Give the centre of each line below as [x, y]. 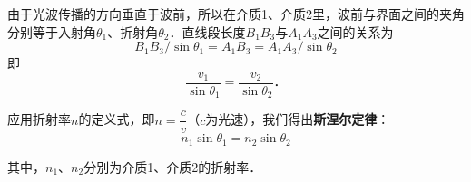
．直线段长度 [207, 31]
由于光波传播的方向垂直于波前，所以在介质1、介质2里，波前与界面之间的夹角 [236, 14]
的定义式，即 [117, 119]
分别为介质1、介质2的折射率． [173, 166]
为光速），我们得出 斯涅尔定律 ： [298, 119]
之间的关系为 [355, 31]
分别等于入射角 [52, 31]
